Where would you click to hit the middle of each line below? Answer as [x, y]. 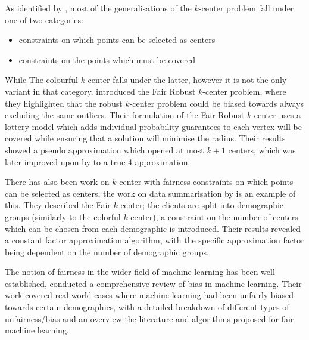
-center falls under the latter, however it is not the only [186, 80]
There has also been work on [57, 182]
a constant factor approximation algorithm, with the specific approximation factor [154, 240]
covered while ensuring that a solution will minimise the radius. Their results [145, 138]
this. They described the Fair [58, 205]
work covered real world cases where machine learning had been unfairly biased [149, 295]
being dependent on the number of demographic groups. [107, 251]
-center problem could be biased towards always [217, 103]
